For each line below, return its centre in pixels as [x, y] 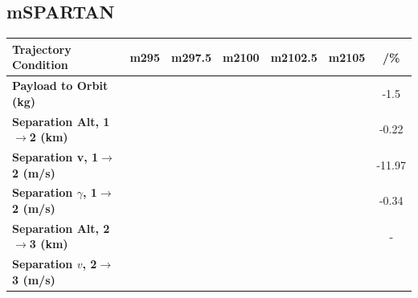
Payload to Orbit [60, 86]
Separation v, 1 [55, 157]
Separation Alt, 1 [61, 121]
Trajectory [42, 49]
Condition [40, 65]
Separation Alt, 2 [61, 228]
